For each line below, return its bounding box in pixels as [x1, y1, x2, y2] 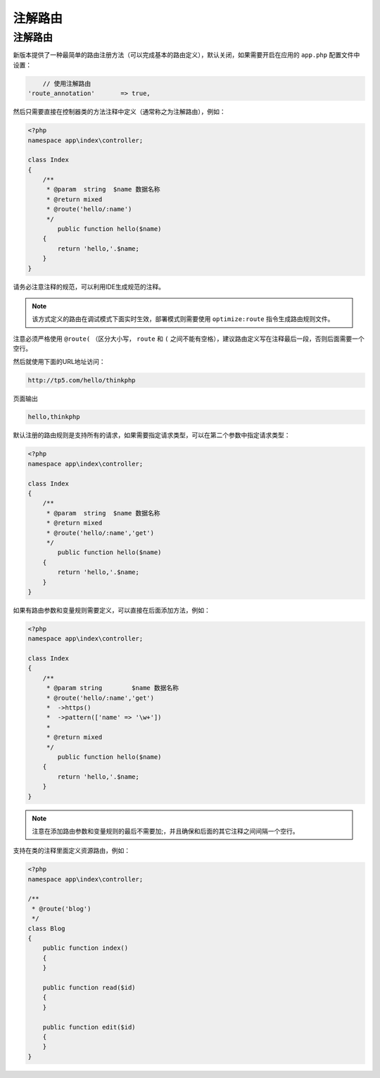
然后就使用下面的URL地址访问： [13, 357, 106, 365]
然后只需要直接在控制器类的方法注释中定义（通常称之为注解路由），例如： [13, 108, 226, 116]
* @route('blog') [32, 905, 91, 913]
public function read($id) [42, 983, 137, 991]
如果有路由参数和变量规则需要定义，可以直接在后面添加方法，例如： [13, 606, 210, 614]
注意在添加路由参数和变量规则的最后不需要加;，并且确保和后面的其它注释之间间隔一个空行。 [32, 827, 299, 835]
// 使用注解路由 [42, 80, 91, 87]
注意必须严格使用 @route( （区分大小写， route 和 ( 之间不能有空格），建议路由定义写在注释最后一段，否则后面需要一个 [13, 334, 365, 343]
